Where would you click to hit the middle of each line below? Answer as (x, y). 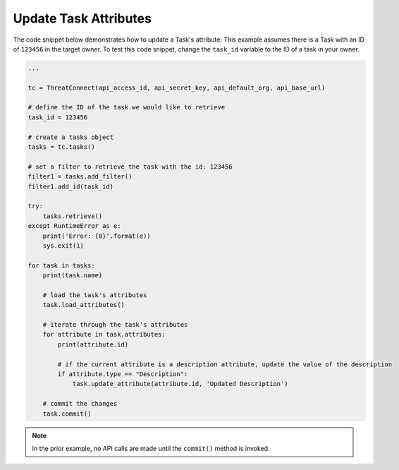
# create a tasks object (71, 137)
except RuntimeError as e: (74, 226)
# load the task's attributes (95, 295)
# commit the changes (80, 404)
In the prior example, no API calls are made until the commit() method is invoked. (151, 448)
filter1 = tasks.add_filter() (80, 177)
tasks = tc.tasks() (61, 147)
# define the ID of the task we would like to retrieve (127, 107)
